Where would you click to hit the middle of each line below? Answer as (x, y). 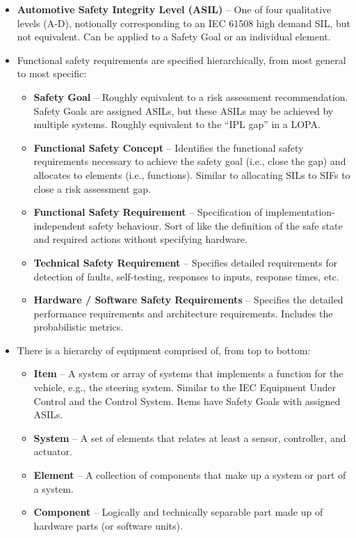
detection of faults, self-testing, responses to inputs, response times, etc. (186, 276)
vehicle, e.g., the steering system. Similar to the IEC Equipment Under (185, 387)
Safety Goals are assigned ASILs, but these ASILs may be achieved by (184, 110)
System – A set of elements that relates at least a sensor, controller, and (190, 437)
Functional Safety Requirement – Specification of (148, 212)
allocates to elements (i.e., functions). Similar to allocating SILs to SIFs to (192, 174)
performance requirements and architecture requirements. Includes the (183, 313)
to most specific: (52, 73)
